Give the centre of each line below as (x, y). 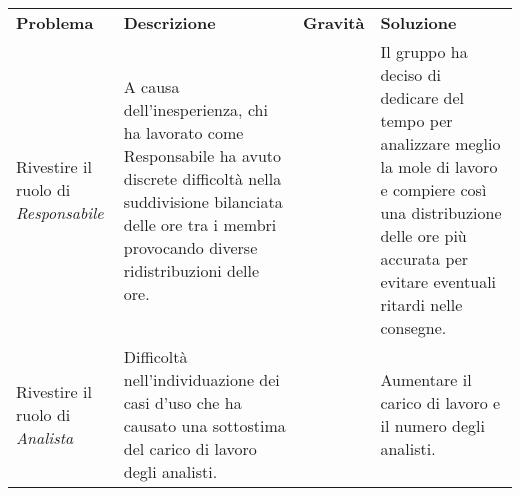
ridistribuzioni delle (191, 270)
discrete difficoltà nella (202, 178)
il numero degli (432, 425)
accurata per (424, 258)
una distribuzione (441, 212)
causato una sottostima (204, 425)
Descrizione (169, 22)
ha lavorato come (183, 132)
